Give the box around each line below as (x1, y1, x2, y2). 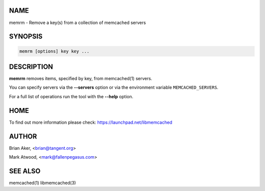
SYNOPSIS (9, 32, 43, 41)
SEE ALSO (9, 167, 41, 175)
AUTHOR (9, 132, 37, 140)
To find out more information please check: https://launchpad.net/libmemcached (9, 119, 173, 125)
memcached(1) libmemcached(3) (9, 180, 76, 186)
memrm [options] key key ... (19, 48, 90, 54)
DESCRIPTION (9, 62, 53, 71)
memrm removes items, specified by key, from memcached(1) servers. (9, 76, 152, 82)
